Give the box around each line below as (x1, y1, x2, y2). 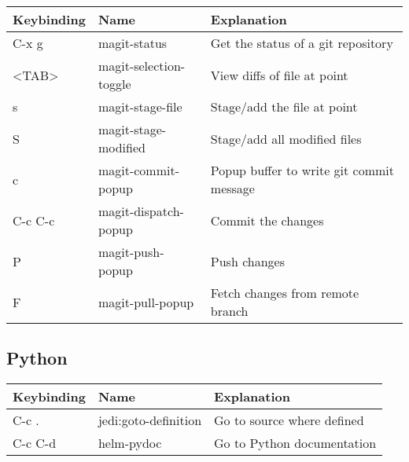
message (210, 179, 255, 197)
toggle (98, 75, 131, 93)
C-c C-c (13, 211, 55, 229)
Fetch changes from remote (210, 284, 359, 302)
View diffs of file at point (210, 65, 348, 84)
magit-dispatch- (98, 202, 184, 220)
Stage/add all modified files (210, 129, 362, 148)
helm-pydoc (98, 434, 162, 453)
